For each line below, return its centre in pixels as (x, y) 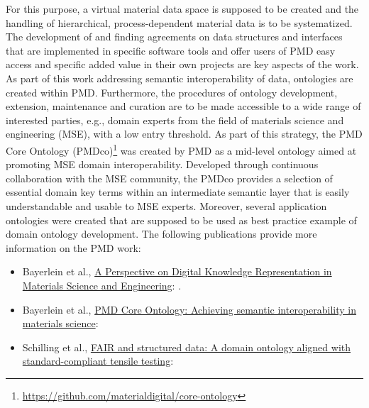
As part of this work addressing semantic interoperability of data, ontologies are (180, 78)
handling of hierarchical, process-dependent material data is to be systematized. (179, 22)
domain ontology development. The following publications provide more (161, 234)
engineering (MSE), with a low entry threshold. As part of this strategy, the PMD (184, 134)
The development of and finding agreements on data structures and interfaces (174, 37)
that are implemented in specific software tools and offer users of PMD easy (171, 50)
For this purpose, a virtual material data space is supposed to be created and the (182, 9)
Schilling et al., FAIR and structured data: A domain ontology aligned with (187, 347)
